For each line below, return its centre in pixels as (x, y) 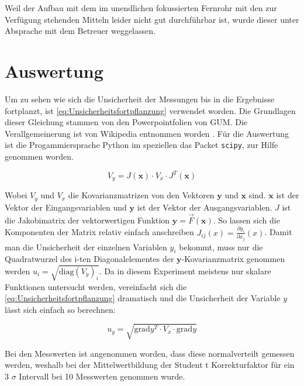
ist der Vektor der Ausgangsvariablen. (205, 207)
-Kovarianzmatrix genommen (233, 259)
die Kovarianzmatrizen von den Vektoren (141, 195)
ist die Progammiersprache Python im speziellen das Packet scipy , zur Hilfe (141, 145)
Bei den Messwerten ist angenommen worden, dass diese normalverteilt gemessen (150, 353)
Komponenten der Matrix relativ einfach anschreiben (99, 232)
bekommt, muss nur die (221, 247)
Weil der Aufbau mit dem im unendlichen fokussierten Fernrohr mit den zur (141, 8)
